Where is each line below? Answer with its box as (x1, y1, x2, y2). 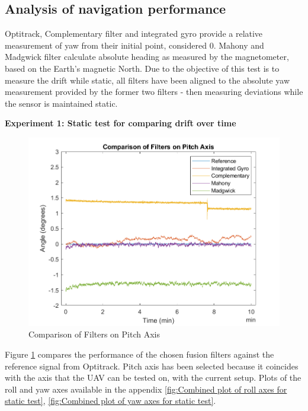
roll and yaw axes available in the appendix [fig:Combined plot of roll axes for (5, 383, 287, 395)
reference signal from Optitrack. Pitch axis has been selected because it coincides (5, 359, 299, 372)
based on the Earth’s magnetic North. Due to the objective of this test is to (5, 62, 280, 74)
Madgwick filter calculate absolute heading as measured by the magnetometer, (5, 50, 289, 63)
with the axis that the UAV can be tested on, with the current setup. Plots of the (5, 371, 301, 384)
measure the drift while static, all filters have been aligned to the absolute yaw (5, 74, 290, 86)
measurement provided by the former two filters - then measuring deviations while (5, 85, 303, 98)
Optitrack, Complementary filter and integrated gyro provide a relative (5, 27, 263, 40)
